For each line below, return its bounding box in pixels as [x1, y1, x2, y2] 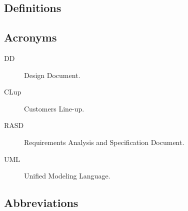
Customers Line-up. [24, 103, 84, 113]
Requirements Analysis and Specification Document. [24, 136, 184, 147]
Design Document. [24, 69, 80, 80]
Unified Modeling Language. [24, 170, 110, 181]
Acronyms [4, 29, 57, 45]
